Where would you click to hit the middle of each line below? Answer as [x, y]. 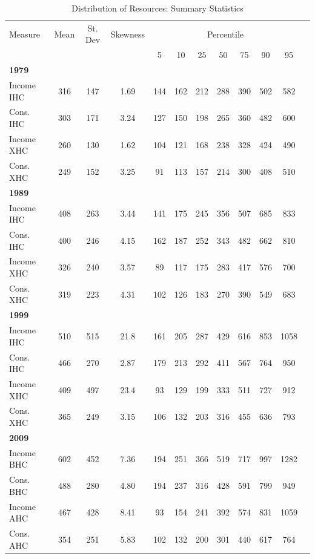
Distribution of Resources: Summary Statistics [157, 8]
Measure [25, 34]
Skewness [128, 34]
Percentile [225, 34]
